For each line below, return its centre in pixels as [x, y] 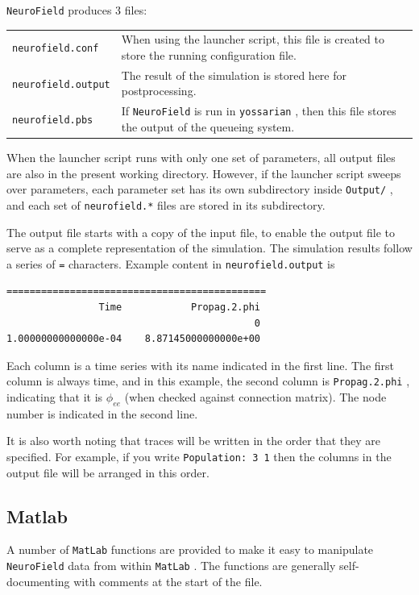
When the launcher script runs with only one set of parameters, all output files [201, 158]
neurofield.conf [56, 49]
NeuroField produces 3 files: [77, 10]
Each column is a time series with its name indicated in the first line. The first [201, 365]
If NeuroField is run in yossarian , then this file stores [259, 111]
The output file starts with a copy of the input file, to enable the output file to [201, 232]
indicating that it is [55, 397]
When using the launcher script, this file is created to [253, 39]
